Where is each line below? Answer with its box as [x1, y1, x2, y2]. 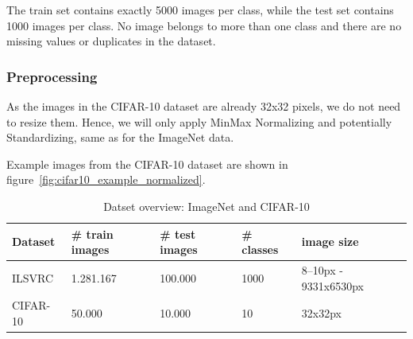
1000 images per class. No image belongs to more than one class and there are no [6, 17, 402, 33]
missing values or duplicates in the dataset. [6, 33, 216, 49]
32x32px [301, 305, 342, 321]
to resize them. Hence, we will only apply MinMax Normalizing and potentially [6, 113, 392, 130]
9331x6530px [301, 277, 364, 294]
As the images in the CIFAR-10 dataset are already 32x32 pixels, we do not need [6, 98, 401, 114]
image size [301, 233, 359, 250]
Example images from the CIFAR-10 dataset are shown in [6, 155, 288, 172]
